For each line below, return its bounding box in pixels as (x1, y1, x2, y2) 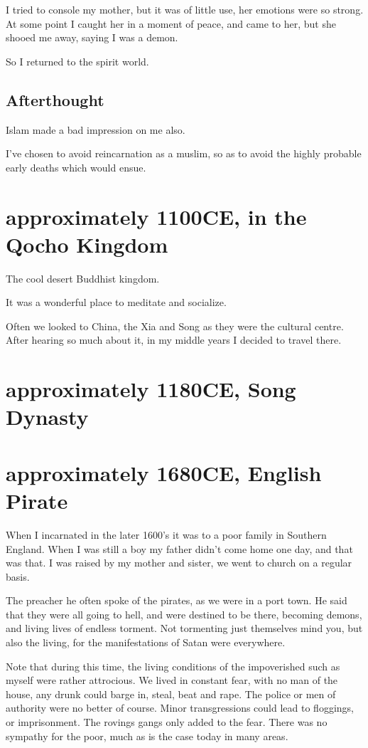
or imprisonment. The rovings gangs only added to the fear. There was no (6, 715, 328, 729)
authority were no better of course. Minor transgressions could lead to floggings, (6, 700, 354, 715)
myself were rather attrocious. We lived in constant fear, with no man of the (6, 673, 338, 688)
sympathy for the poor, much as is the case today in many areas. (6, 728, 288, 743)
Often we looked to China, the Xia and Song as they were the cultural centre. (6, 318, 344, 333)
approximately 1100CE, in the (6, 201, 307, 231)
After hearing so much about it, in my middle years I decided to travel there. (6, 332, 342, 347)
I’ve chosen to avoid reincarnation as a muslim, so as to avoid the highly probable (6, 146, 362, 161)
